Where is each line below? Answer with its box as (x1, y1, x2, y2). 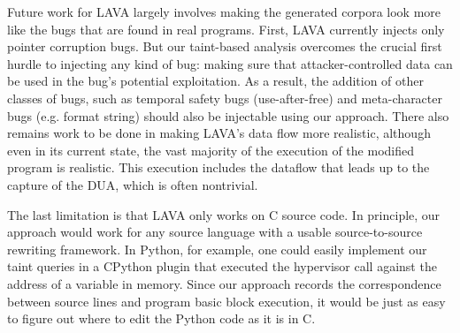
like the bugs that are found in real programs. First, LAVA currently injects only (7, 19, 445, 38)
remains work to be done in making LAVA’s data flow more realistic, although (7, 124, 431, 142)
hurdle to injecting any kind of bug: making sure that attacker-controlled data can (7, 54, 453, 72)
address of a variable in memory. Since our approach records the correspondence (7, 274, 441, 292)
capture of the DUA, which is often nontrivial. (7, 175, 258, 193)
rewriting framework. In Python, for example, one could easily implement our (7, 239, 427, 258)
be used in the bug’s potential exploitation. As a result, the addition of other (7, 72, 424, 90)
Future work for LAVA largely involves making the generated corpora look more (7, 3, 441, 20)
